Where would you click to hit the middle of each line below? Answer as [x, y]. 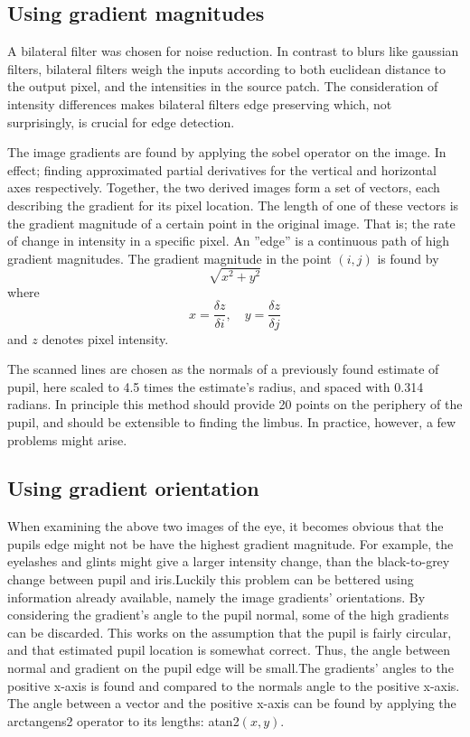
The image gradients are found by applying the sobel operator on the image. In [227, 152]
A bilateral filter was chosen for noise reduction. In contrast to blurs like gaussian [233, 51]
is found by [408, 258]
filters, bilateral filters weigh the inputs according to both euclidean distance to [227, 68]
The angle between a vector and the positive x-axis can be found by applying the [232, 703]
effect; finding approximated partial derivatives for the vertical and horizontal [222, 169]
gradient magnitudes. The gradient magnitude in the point [169, 258]
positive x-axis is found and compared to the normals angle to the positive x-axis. [234, 685]
